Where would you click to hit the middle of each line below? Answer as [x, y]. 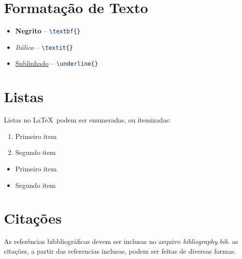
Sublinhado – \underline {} [57, 63]
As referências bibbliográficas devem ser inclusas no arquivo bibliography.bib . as [121, 241]
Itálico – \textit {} [44, 47]
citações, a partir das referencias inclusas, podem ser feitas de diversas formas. [120, 251]
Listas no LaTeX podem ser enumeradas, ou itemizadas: [87, 120]
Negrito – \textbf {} [48, 31]
